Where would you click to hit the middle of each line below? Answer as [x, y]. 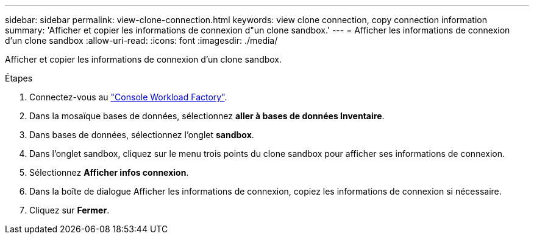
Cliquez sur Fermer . [69, 210]
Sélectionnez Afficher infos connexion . [109, 172]
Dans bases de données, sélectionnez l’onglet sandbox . [142, 135]
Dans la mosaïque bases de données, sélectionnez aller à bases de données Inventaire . [207, 116]
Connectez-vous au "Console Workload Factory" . [128, 97]
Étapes [19, 78]
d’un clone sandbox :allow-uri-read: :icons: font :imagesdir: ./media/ [141, 40]
